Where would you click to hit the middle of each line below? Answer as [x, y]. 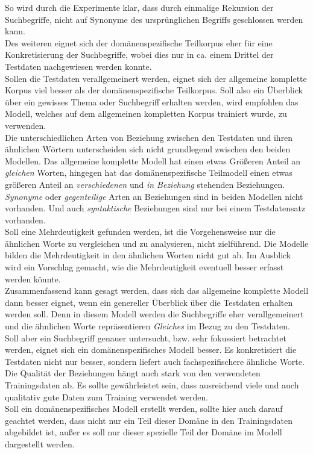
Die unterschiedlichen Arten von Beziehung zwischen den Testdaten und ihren [149, 137]
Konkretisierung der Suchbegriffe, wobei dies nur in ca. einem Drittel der [139, 54]
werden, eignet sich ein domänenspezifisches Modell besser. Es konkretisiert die [151, 350]
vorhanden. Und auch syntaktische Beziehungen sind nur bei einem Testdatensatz [155, 208]
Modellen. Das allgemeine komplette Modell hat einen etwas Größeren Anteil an [153, 160]
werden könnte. [33, 278]
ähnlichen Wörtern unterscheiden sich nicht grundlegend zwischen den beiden [148, 149]
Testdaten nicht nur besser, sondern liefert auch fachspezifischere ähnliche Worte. [155, 361]
